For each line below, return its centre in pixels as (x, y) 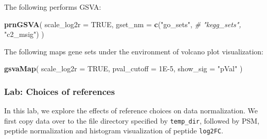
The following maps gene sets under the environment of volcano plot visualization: (134, 51)
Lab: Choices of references (60, 91)
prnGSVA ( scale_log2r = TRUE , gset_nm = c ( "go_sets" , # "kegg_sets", (123, 24)
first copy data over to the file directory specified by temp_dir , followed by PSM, (132, 120)
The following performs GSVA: (53, 7)
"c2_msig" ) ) (24, 34)
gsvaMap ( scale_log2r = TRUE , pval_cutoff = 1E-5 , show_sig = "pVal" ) (123, 68)
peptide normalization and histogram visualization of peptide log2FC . (114, 131)
